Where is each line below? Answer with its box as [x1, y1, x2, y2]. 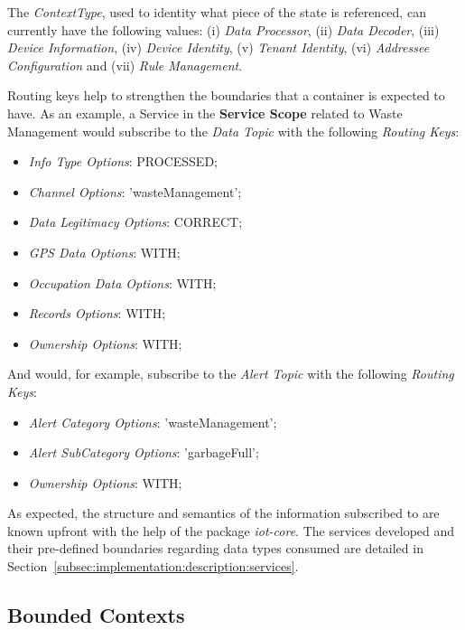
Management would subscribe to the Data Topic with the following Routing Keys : [7, 121, 460, 140]
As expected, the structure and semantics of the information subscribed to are [7, 503, 440, 522]
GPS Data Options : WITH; [28, 242, 181, 261]
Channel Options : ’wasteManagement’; [28, 182, 242, 201]
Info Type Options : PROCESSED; [28, 152, 218, 171]
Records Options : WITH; [28, 304, 166, 323]
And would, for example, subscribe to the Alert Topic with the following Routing [7, 364, 454, 383]
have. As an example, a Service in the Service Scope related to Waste [7, 103, 403, 122]
